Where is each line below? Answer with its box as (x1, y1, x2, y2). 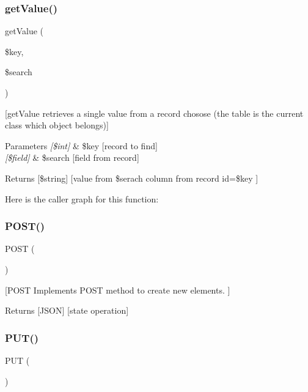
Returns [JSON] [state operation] (5, 304, 129, 317)
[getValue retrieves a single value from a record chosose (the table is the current (5, 106, 304, 119)
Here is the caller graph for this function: (5, 192, 159, 205)
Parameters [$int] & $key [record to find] (5, 139, 158, 152)
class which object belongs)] (5, 119, 109, 131)
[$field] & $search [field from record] (5, 151, 139, 164)
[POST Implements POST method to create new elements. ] (5, 283, 230, 296)
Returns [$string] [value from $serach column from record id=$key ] (5, 171, 258, 184)
